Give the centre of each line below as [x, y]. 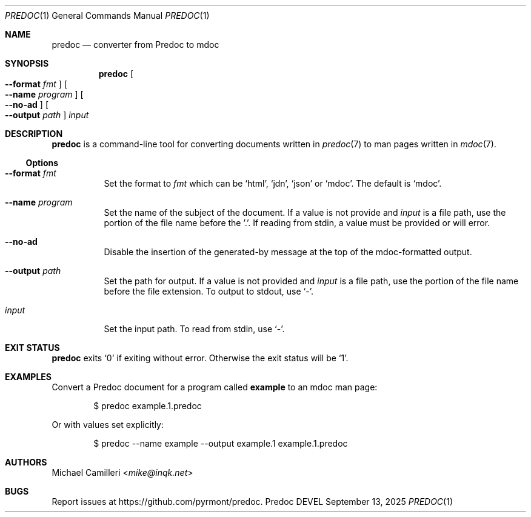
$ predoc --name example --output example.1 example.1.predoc [221, 443]
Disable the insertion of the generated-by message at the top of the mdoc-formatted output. [288, 252]
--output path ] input [47, 115]
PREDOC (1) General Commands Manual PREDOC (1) [107, 15]
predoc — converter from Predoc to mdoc [135, 45]
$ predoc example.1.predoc [148, 406]
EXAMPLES [28, 377]
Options [42, 163]
